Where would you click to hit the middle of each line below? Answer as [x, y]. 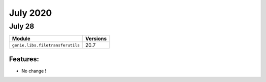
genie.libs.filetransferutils [46, 45]
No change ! [34, 71]
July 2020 [31, 13]
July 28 [22, 26]
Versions [96, 39]
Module [21, 39]
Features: [24, 59]
